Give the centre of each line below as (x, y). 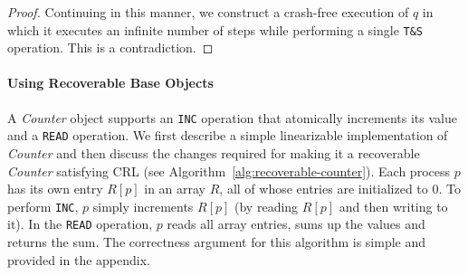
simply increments (143, 206)
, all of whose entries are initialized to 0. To (340, 189)
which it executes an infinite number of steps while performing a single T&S (215, 29)
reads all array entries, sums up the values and (296, 224)
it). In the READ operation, (80, 224)
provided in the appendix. (79, 259)
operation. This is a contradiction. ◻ (110, 47)
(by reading (267, 206)
